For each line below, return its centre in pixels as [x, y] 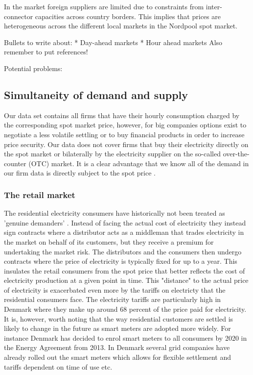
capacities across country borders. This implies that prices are [128, 16]
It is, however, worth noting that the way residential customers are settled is [119, 318]
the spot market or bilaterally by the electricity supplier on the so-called [112, 154]
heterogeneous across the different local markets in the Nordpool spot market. [121, 26]
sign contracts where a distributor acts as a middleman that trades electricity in [124, 232]
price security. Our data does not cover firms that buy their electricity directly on [126, 144]
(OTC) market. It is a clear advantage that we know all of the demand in [139, 163]
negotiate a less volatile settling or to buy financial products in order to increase [124, 134]
